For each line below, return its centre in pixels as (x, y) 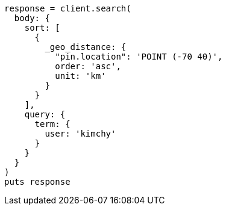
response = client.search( (68, 8)
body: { (32, 18)
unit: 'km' (80, 76)
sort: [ (42, 28)
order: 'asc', (88, 66)
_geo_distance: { (86, 47)
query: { (45, 114)
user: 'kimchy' (80, 134)
